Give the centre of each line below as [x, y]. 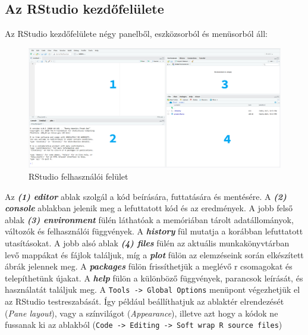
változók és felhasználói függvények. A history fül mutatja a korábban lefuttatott [154, 231]
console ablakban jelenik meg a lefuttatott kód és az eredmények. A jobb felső [149, 208]
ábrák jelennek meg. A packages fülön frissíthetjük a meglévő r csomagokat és [149, 266]
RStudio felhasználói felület [78, 176]
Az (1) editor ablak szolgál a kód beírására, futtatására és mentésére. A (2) [146, 196]
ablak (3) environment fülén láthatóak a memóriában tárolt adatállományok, [149, 219]
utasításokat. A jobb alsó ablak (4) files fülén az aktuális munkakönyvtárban [147, 243]
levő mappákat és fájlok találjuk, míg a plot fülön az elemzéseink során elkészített [154, 254]
